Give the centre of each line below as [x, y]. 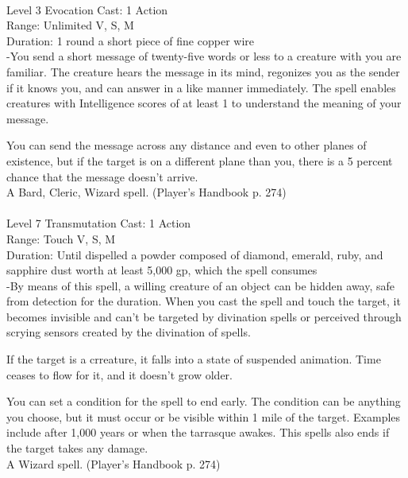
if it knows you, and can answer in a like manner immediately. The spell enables [201, 87]
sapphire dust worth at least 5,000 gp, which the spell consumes [162, 270]
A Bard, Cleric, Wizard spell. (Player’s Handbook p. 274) [146, 192]
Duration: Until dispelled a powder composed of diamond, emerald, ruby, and [195, 254]
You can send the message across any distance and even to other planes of [187, 145]
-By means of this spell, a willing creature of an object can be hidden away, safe [201, 285]
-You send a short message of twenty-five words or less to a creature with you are [204, 56]
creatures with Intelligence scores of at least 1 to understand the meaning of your [204, 103]
